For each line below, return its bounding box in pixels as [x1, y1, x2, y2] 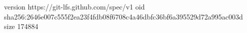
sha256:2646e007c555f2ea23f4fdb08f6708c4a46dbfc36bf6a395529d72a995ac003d [4, 11, 243, 21]
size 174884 [4, 21, 38, 31]
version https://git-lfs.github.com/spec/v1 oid [4, 1, 145, 11]
